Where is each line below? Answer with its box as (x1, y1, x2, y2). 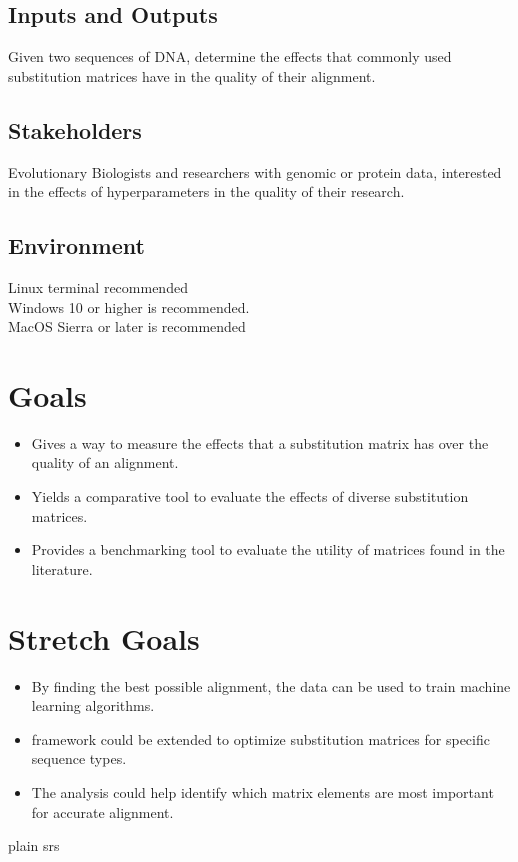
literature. (31, 558, 93, 579)
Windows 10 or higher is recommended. (8, 296, 250, 317)
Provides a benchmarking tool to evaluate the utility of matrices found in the (31, 539, 505, 560)
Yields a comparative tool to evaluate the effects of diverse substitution (31, 486, 469, 507)
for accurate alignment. (31, 801, 174, 822)
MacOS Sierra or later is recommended (8, 316, 246, 337)
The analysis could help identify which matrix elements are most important (31, 781, 494, 802)
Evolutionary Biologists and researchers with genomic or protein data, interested (8, 161, 502, 182)
